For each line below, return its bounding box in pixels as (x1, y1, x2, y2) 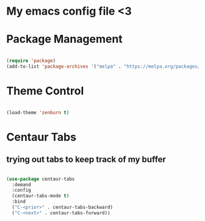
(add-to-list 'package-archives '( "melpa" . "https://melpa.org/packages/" (6, 63, 203, 70)
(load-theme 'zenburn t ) (6, 109, 70, 115)
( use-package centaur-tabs (6, 176, 75, 182)
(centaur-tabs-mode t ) (12, 193, 70, 199)
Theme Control (6, 84, 84, 98)
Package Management (6, 32, 123, 46)
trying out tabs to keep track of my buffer (6, 154, 167, 165)
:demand (12, 181, 32, 187)
